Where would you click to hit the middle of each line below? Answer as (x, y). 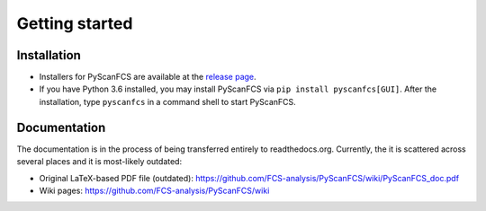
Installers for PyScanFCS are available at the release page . (148, 77)
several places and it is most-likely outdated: (99, 162)
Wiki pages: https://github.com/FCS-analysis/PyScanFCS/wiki (154, 190)
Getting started (75, 23)
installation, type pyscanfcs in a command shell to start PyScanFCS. (167, 101)
